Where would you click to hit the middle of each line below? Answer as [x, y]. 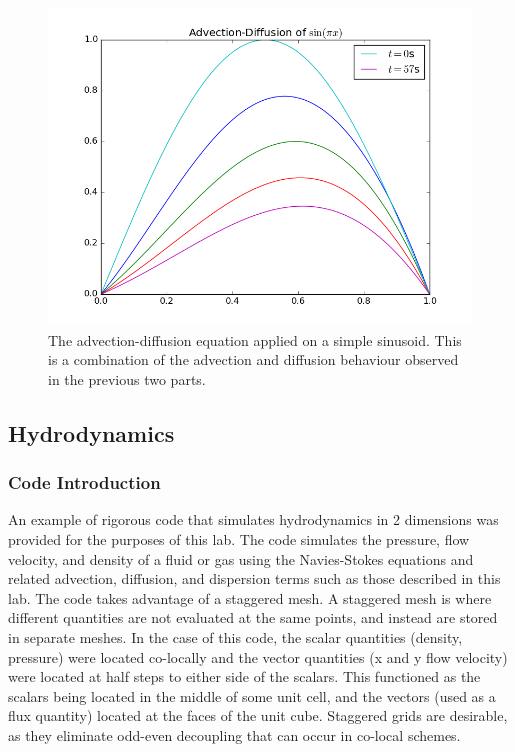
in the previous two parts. [127, 378]
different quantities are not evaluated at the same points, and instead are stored [253, 617]
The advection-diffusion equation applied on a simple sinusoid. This [255, 339]
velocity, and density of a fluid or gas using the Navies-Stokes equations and [241, 558]
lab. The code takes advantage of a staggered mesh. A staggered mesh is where [250, 597]
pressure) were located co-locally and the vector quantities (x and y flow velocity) [258, 656]
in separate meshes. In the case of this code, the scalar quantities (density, [235, 636]
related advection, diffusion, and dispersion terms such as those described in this [254, 578]
